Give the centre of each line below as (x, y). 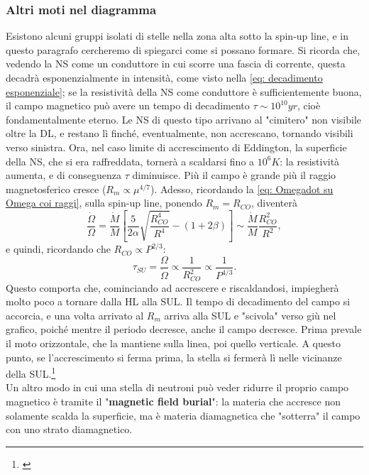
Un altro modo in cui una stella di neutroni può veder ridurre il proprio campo (177, 387)
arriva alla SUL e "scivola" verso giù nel (250, 315)
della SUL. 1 (31, 372)
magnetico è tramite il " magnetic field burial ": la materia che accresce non (174, 402)
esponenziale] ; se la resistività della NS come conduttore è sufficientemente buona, (184, 91)
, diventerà (275, 203)
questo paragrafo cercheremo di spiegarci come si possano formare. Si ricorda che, (183, 49)
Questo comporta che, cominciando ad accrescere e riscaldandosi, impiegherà (172, 287)
